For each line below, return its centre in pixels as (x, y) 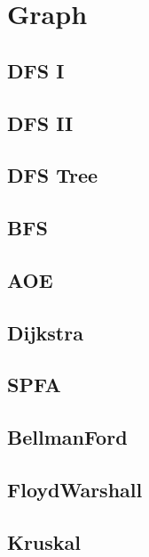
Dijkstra (45, 332)
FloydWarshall (75, 490)
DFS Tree (53, 175)
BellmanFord (67, 437)
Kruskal (44, 541)
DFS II (40, 123)
